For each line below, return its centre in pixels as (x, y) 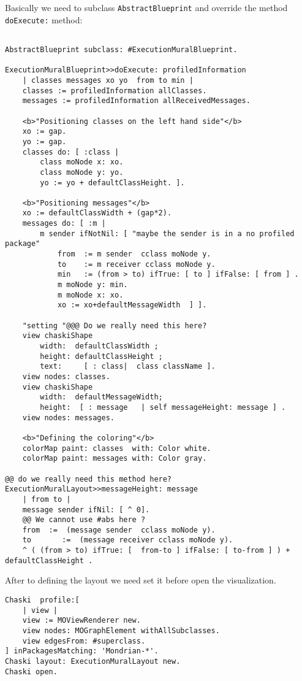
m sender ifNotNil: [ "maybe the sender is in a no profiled (167, 233)
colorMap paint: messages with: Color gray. (115, 459)
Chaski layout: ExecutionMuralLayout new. (93, 661)
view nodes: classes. (66, 376)
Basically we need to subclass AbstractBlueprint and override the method (146, 7)
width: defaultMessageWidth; (101, 397)
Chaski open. (31, 671)
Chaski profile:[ (42, 600)
